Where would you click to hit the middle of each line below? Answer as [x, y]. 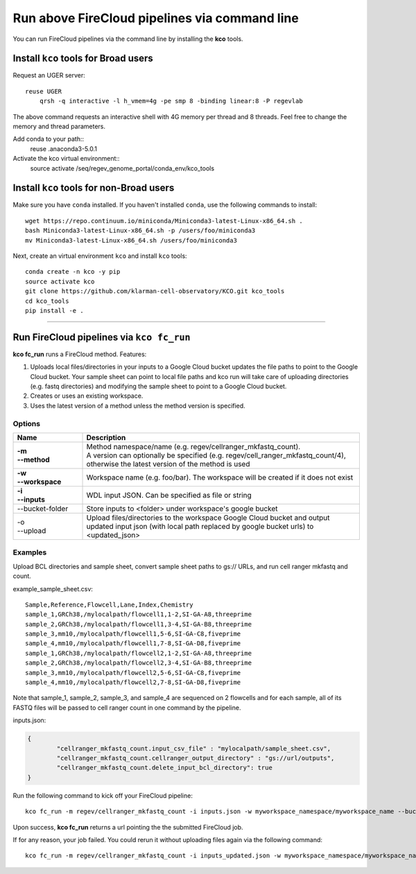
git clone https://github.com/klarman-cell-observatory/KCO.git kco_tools [155, 291]
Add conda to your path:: [49, 139]
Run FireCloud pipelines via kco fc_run [102, 337]
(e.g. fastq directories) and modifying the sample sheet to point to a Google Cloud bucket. [158, 386]
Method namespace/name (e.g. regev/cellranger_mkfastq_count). [193, 447]
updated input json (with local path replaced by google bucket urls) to [200, 526]
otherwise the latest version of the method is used [168, 464]
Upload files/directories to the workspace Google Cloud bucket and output [208, 518]
